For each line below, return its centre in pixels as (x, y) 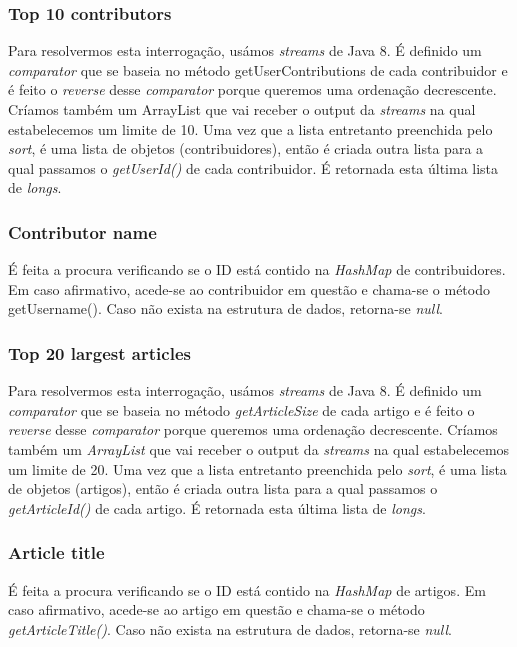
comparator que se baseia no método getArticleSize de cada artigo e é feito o (241, 409)
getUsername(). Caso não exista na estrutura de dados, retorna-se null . (225, 308)
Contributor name (82, 231)
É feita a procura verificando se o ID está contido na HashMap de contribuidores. (257, 269)
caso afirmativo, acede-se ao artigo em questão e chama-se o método (216, 609)
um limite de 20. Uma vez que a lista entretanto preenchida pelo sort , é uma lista (257, 468)
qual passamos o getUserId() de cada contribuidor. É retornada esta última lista (253, 167)
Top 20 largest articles (99, 352)
